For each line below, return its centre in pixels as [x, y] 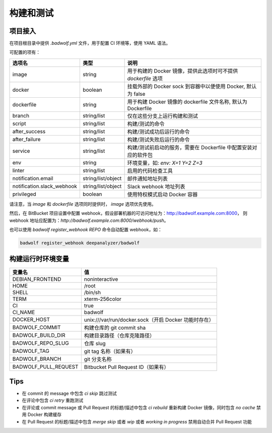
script [19, 123]
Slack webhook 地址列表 [156, 187]
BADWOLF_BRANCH [37, 359]
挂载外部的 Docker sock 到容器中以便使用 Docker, [186, 86]
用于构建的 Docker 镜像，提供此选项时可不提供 [183, 71]
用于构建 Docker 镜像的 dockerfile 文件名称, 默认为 [187, 102]
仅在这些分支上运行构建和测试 [163, 116]
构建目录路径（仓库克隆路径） [119, 335]
